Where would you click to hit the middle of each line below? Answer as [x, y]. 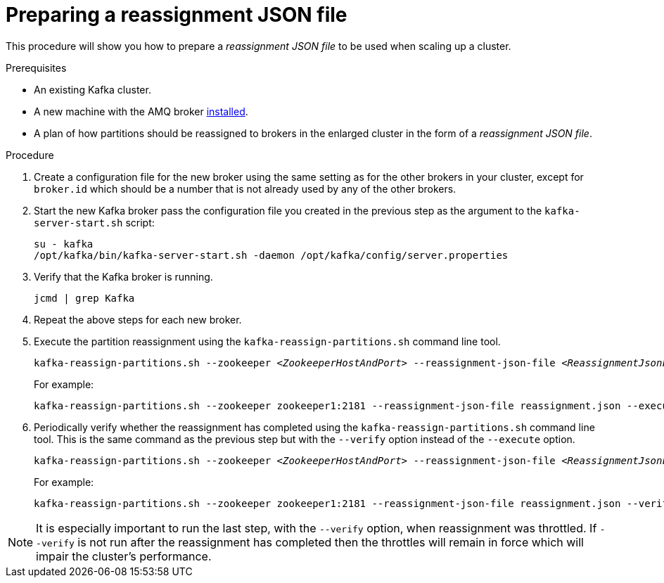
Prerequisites [36, 68]
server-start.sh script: [94, 222]
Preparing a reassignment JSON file [177, 15]
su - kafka [64, 244]
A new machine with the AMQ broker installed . [141, 111]
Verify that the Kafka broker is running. [123, 276]
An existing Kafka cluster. [92, 89]
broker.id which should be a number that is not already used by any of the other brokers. [245, 188]
